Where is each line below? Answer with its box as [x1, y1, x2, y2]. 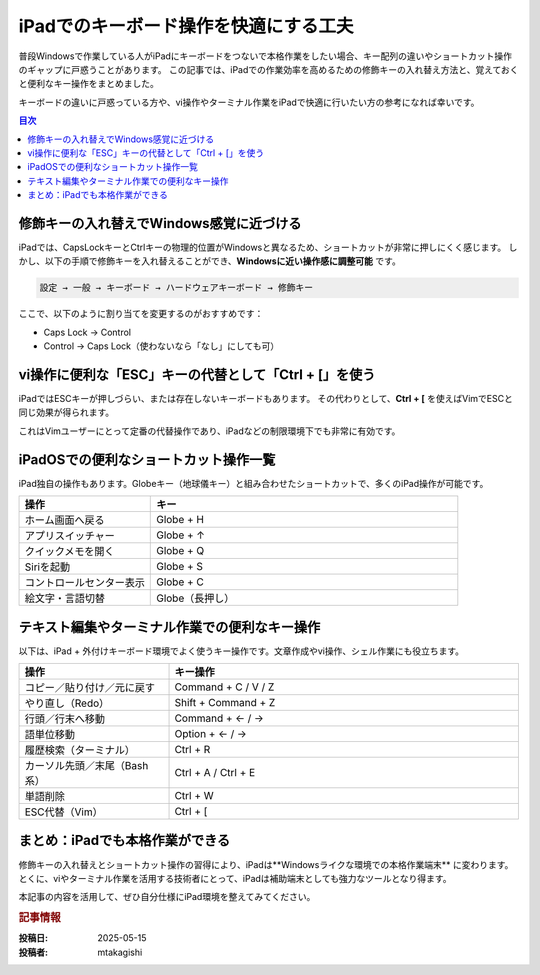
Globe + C [156, 575, 205, 589]
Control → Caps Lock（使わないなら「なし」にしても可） [43, 340, 280, 352]
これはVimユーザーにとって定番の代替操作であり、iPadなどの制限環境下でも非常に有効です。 [18, 425, 401, 437]
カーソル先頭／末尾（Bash [24, 759, 149, 772]
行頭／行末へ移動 [24, 712, 105, 725]
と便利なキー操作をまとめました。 [18, 78, 159, 90]
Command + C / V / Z [174, 680, 275, 694]
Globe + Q [156, 544, 205, 558]
